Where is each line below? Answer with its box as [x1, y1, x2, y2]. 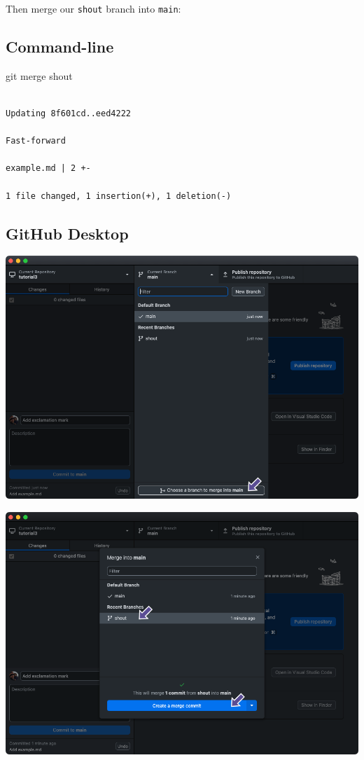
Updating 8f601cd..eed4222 [6, 109, 131, 119]
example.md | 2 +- [6, 163, 91, 174]
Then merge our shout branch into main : [6, 1, 181, 15]
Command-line [6, 36, 114, 57]
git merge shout [6, 68, 73, 83]
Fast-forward [6, 136, 66, 146]
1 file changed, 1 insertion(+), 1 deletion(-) [6, 191, 232, 201]
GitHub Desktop [6, 222, 129, 244]
